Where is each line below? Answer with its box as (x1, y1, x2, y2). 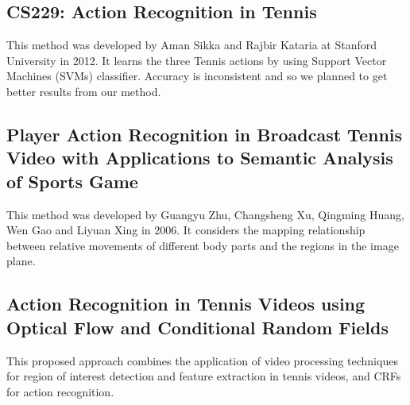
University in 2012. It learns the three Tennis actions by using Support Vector (6, 52, 387, 68)
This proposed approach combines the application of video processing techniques (6, 352, 398, 368)
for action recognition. (6, 383, 114, 399)
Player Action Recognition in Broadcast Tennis (6, 121, 403, 146)
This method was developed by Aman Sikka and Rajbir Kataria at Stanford (6, 37, 377, 53)
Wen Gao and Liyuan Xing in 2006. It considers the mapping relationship (6, 222, 366, 238)
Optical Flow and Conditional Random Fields (6, 314, 389, 339)
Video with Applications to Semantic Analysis (6, 145, 393, 170)
